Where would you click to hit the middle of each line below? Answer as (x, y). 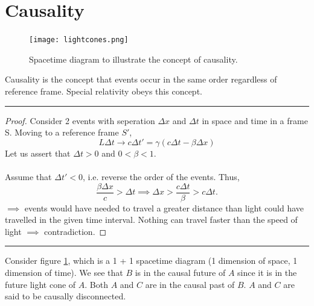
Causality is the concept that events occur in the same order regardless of (141, 79)
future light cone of (40, 284)
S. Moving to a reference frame (62, 132)
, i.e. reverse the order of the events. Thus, (161, 176)
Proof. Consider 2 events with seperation (80, 120)
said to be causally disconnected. (66, 296)
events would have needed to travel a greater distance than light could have (164, 208)
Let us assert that (38, 153)
